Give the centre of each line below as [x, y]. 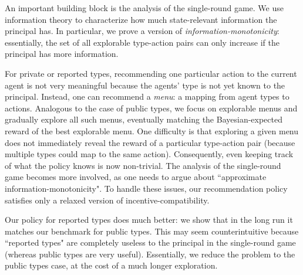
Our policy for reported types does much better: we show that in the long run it [149, 220]
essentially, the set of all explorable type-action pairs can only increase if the [142, 42]
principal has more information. [62, 54]
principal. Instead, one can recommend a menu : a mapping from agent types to [147, 96]
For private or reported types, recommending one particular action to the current [151, 73]
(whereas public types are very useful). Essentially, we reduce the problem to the [150, 254]
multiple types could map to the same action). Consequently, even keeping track [149, 154]
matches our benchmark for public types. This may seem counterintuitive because [152, 231]
